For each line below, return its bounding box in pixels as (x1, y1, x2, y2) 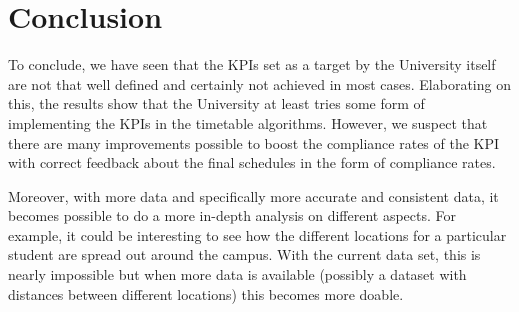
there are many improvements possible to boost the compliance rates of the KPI (8, 132, 500, 153)
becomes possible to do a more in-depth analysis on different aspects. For (8, 205, 457, 226)
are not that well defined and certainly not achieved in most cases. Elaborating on (8, 73, 511, 94)
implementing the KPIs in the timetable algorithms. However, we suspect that (8, 112, 488, 133)
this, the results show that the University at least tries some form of (8, 93, 425, 114)
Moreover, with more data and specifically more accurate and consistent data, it (8, 185, 499, 206)
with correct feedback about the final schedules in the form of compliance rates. (8, 152, 496, 173)
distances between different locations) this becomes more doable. (8, 283, 404, 304)
